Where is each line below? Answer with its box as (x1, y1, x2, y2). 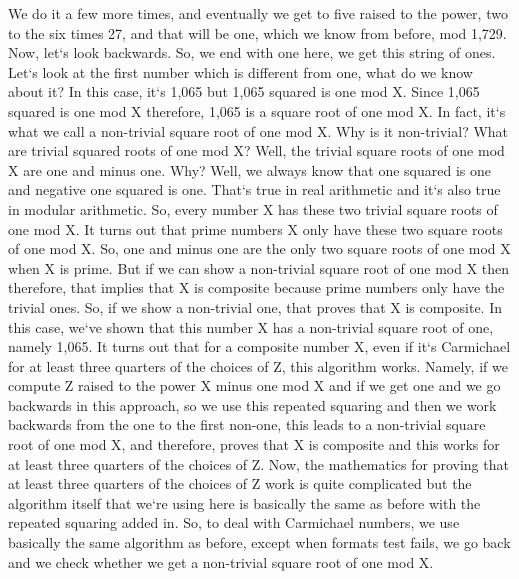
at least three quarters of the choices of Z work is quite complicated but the (8, 473, 472, 494)
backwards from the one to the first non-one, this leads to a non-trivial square (8, 414, 486, 435)
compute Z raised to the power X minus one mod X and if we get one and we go (8, 375, 501, 396)
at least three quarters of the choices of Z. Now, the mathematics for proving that (8, 453, 509, 474)
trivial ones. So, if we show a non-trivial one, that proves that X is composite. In (8, 296, 502, 317)
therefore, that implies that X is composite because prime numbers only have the (8, 277, 505, 298)
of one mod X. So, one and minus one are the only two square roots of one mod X (8, 238, 511, 259)
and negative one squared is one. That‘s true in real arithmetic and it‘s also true (8, 179, 501, 200)
